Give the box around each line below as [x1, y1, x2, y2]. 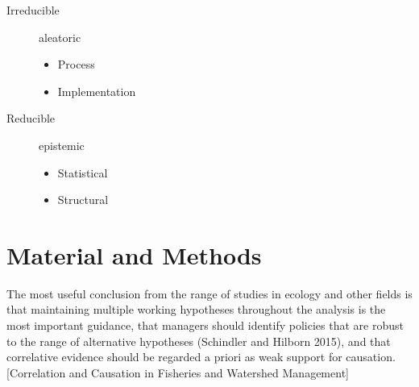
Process [57, 56, 95, 73]
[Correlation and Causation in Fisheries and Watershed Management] [6, 364, 349, 381]
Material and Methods [6, 238, 262, 271]
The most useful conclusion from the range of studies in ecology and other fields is [6, 285, 413, 302]
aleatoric [39, 28, 81, 45]
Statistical [57, 164, 108, 181]
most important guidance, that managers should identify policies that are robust [6, 317, 404, 334]
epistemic [39, 136, 85, 153]
